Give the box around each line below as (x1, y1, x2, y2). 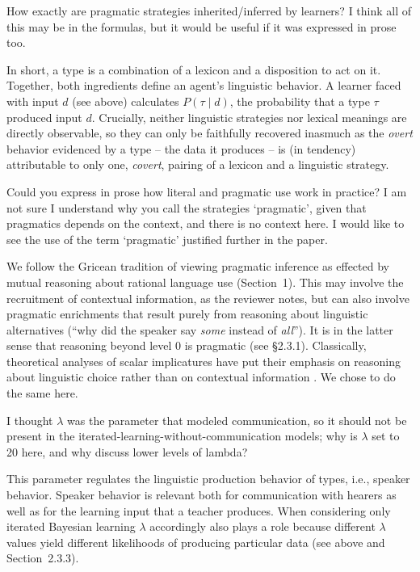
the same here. (6, 385, 78, 402)
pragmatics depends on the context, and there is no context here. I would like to (6, 215, 405, 232)
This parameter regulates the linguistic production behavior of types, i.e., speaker (6, 470, 410, 487)
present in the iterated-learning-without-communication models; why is (6, 427, 358, 444)
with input (6, 92, 59, 109)
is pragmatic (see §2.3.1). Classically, (184, 337, 367, 354)
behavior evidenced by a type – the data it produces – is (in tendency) (6, 140, 356, 157)
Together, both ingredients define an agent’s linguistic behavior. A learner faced (6, 77, 401, 94)
